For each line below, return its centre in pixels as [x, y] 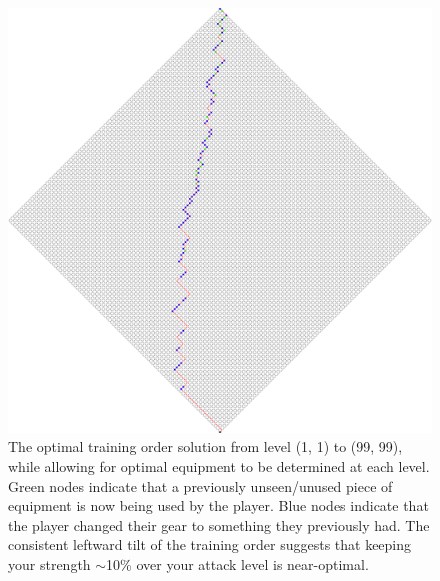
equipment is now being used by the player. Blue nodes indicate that [218, 505]
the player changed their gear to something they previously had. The [219, 524]
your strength [49, 563]
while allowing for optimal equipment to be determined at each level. [219, 466]
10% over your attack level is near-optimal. [237, 563]
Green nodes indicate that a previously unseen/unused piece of [200, 485]
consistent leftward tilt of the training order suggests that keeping [210, 544]
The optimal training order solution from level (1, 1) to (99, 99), [205, 446]
